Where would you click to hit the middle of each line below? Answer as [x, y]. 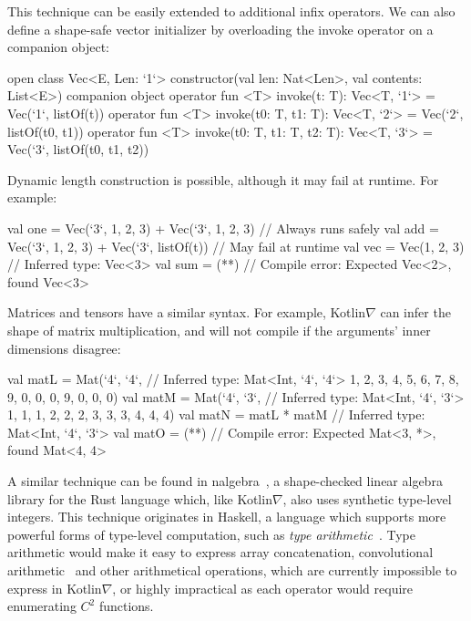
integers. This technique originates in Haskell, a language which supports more [227, 517]
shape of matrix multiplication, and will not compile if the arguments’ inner [219, 330]
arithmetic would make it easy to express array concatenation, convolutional [220, 552]
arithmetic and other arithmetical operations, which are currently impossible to [232, 570]
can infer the [415, 312]
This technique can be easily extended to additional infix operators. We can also [231, 11]
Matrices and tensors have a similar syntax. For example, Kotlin [187, 312]
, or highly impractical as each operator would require [263, 588]
